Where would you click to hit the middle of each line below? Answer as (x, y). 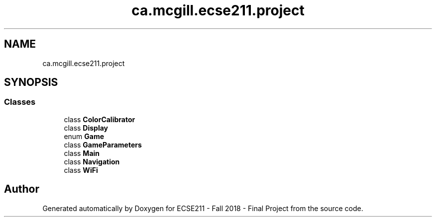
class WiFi (81, 170)
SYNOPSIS (31, 82)
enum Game (84, 136)
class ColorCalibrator (100, 119)
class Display (86, 128)
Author (22, 189)
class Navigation (92, 161)
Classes (20, 102)
